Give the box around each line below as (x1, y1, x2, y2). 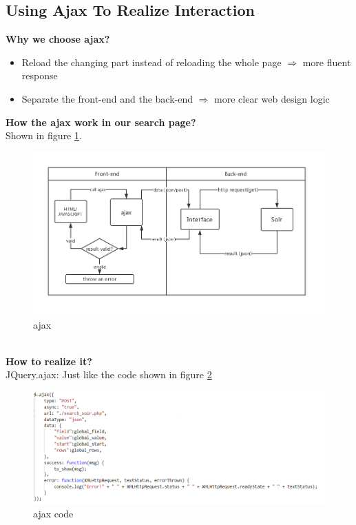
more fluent (302, 54, 351, 69)
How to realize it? (6, 353, 92, 368)
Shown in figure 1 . (6, 128, 82, 143)
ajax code (33, 506, 74, 520)
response (21, 68, 58, 83)
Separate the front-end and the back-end (21, 91, 193, 105)
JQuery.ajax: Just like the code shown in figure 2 (6, 367, 212, 382)
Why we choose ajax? (6, 32, 110, 46)
